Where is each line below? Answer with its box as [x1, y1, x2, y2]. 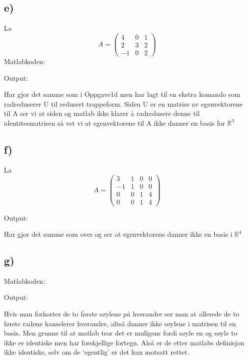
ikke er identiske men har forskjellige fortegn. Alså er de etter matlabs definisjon [4, 337, 245, 347]
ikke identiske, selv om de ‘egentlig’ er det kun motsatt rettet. [4, 347, 189, 357]
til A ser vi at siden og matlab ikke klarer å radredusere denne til [4, 108, 200, 118]
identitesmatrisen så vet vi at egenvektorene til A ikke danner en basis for [4, 117, 225, 128]
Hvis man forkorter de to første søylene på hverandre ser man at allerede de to [4, 309, 239, 319]
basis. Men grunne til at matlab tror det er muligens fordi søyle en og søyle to [4, 328, 237, 338]
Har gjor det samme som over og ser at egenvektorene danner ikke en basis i [4, 229, 232, 239]
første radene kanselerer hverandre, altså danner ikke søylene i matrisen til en [4, 318, 236, 328]
